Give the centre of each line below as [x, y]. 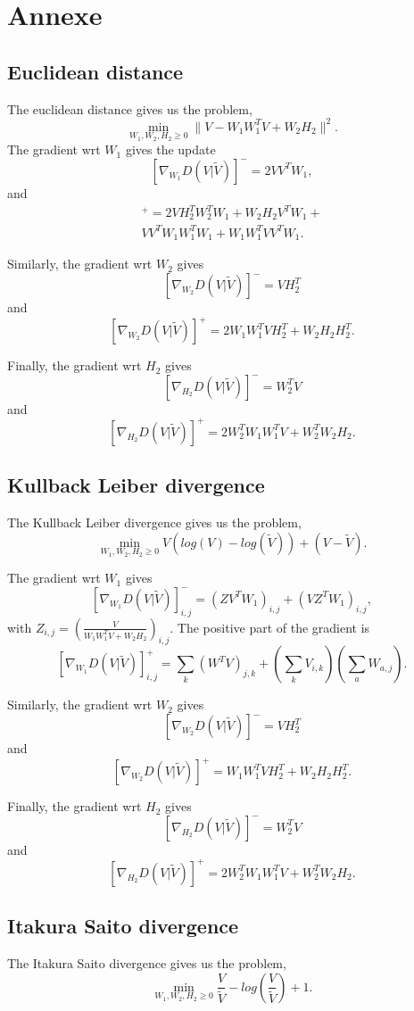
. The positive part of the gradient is [270, 627]
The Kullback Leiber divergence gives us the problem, [154, 522]
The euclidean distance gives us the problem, [130, 108]
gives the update [170, 149]
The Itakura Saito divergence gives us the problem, [147, 963]
